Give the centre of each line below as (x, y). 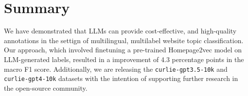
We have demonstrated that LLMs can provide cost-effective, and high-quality (120, 31)
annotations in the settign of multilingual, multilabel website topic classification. (124, 40)
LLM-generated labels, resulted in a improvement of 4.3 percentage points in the (124, 59)
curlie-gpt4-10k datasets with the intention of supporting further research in (121, 78)
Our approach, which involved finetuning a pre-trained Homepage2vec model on (123, 50)
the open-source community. (46, 88)
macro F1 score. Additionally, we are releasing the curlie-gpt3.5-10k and (116, 69)
